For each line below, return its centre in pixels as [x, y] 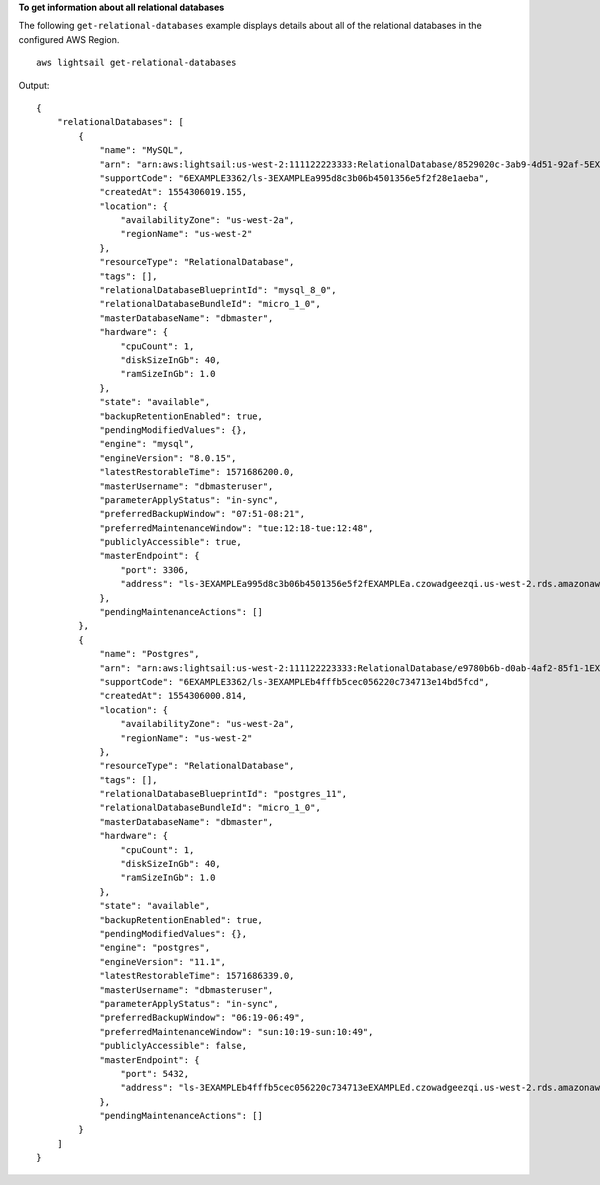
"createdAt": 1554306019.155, [173, 192]
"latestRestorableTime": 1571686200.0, [197, 472]
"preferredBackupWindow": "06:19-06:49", [202, 1018]
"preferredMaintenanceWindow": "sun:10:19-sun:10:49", [236, 1031]
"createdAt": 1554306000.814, [173, 696]
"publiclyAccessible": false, [173, 1046]
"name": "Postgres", [149, 654]
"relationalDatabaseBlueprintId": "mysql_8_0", [218, 290]
